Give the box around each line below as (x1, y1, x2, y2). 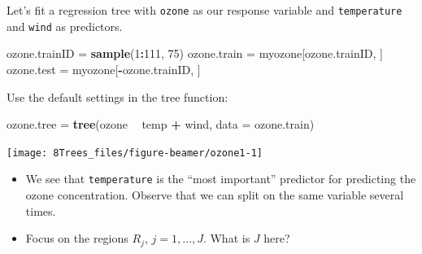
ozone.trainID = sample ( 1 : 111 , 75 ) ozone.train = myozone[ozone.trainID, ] (7, 45, 383, 62)
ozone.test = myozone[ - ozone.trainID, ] (7, 60, 201, 77)
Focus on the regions (25, 230, 128, 247)
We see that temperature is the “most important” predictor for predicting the (25, 170, 416, 187)
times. (25, 202, 56, 219)
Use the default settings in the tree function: (7, 88, 228, 105)
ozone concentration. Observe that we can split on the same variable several (25, 186, 404, 203)
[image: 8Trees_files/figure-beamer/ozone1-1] (7, 147, 263, 159)
